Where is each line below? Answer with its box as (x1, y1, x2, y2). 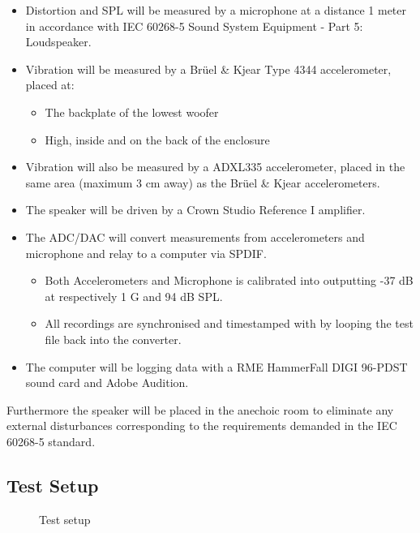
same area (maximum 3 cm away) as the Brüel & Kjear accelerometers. (25, 174, 380, 191)
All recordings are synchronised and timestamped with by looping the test (45, 315, 414, 332)
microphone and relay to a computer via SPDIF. (25, 244, 267, 261)
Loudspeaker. (25, 33, 92, 50)
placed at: (25, 76, 75, 93)
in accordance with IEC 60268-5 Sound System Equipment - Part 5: (25, 17, 363, 34)
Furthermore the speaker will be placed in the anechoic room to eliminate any (6, 401, 394, 418)
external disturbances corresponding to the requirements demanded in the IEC (6, 417, 397, 434)
